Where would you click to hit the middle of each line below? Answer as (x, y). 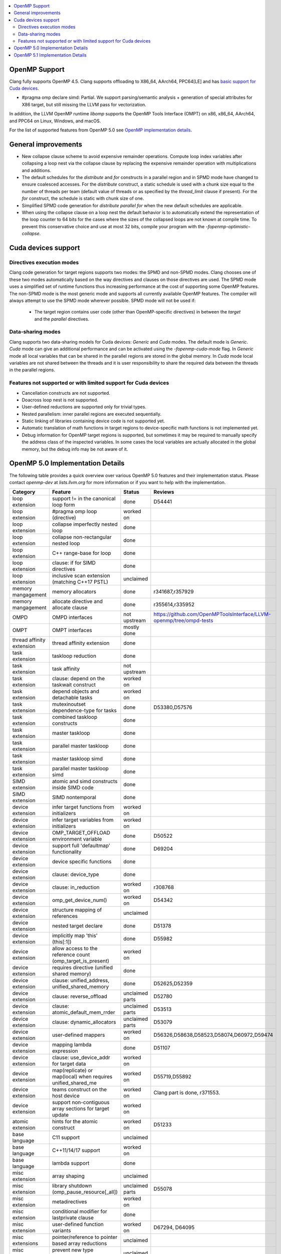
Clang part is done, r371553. (187, 1092)
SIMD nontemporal (74, 798)
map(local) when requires (82, 1077)
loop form (63, 505)
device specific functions (82, 862)
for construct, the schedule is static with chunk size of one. (83, 199)
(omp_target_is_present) (81, 961)
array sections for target (81, 1109)
